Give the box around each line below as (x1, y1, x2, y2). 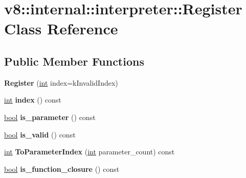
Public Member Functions (4, 53, 144, 69)
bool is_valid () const (4, 129, 76, 140)
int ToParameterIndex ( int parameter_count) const (4, 146, 175, 157)
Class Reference (4, 18, 118, 39)
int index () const (4, 94, 61, 105)
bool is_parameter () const (4, 111, 96, 122)
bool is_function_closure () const (4, 163, 120, 174)
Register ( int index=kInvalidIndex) (4, 77, 118, 88)
